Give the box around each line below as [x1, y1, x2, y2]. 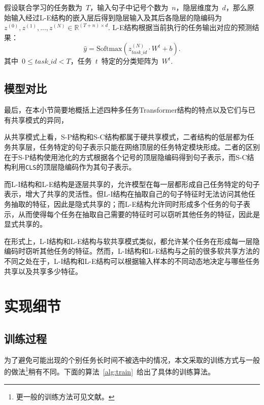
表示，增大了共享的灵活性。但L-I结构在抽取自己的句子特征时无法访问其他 [4, 188, 248, 199]
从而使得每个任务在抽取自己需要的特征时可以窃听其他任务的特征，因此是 [18, 208, 260, 219]
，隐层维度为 [176, 2, 219, 12]
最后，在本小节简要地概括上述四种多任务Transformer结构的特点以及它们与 [4, 104, 248, 115]
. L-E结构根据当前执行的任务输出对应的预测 [108, 22, 252, 33]
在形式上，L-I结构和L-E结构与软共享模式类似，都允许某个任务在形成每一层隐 [4, 235, 260, 246]
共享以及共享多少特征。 [4, 265, 82, 276]
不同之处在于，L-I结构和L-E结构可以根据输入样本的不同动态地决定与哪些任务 [4, 255, 260, 266]
